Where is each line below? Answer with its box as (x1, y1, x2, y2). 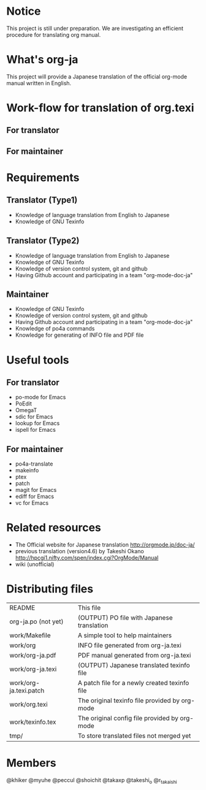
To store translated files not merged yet (77, 732, 191, 740)
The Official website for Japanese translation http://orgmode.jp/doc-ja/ (15, 541, 195, 548)
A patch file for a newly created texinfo (77, 679, 189, 688)
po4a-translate (15, 460, 53, 467)
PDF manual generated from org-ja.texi (77, 651, 191, 660)
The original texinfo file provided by (77, 696, 180, 705)
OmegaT (15, 407, 37, 414)
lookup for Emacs (15, 420, 60, 427)
